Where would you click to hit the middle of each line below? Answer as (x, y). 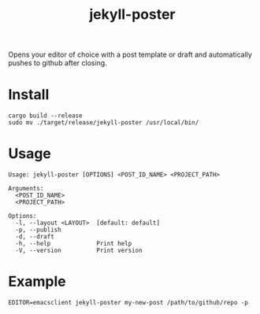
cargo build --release (45, 116)
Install (29, 95)
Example (37, 282)
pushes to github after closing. (58, 63)
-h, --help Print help (74, 244)
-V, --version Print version (79, 251)
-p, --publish (38, 230)
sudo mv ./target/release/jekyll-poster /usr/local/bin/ (104, 123)
